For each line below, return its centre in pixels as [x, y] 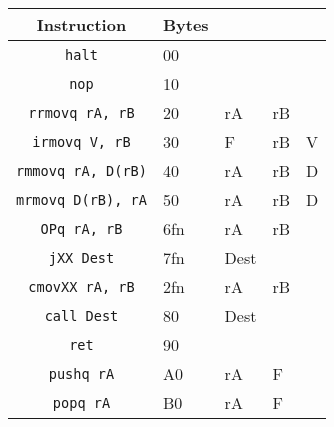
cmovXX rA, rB [81, 286]
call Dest [81, 315]
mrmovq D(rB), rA [81, 199]
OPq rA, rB [81, 228]
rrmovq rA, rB [81, 112]
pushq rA [81, 373]
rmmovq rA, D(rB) [81, 170]
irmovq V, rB [81, 141]
